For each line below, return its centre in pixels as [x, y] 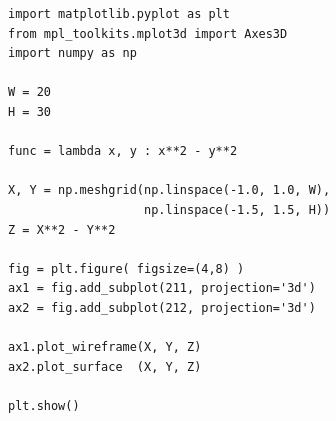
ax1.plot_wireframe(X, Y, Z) [105, 347]
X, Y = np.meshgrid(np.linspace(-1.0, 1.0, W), [169, 190]
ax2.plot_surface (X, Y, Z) [105, 366]
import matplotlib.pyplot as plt [119, 14]
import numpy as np [72, 53]
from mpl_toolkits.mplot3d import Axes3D [148, 33]
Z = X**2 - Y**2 [62, 229]
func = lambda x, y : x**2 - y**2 [123, 151]
